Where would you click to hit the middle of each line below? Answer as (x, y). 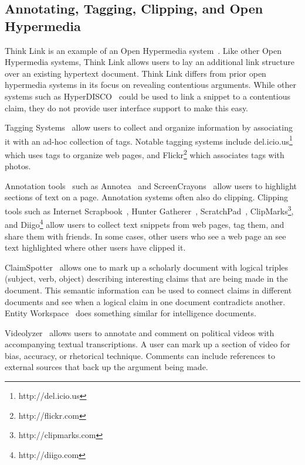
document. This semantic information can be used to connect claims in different (148, 290)
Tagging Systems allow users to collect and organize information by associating (149, 127)
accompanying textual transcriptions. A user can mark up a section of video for (148, 344)
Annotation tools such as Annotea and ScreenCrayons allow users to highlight (151, 185)
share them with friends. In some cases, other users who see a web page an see (145, 236)
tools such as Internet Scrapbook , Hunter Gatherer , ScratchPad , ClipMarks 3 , (149, 210)
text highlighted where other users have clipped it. (95, 247)
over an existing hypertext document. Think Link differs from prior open (135, 73)
